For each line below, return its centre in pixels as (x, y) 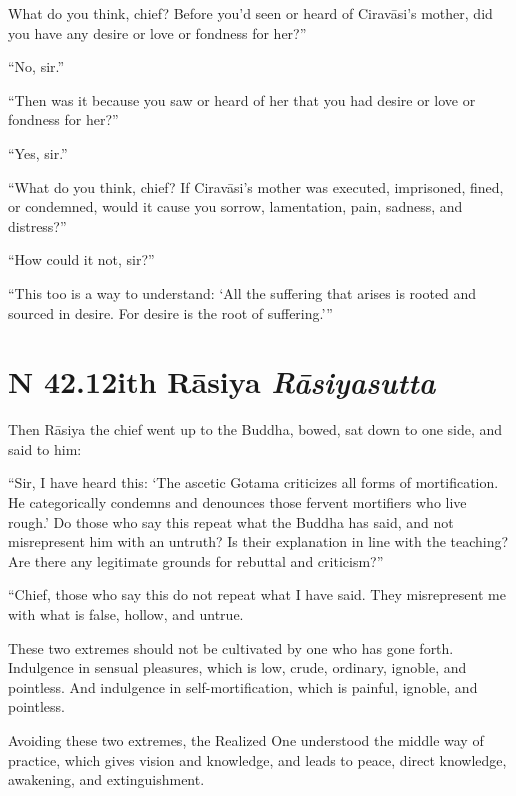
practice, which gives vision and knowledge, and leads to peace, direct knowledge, (257, 759)
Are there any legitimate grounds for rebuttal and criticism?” (196, 560)
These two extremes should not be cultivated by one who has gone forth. (231, 647)
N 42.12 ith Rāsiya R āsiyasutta (222, 382)
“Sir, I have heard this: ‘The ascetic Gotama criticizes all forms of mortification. (253, 482)
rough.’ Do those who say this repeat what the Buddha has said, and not (231, 521)
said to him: (45, 448)
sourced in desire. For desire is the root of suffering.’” (170, 312)
